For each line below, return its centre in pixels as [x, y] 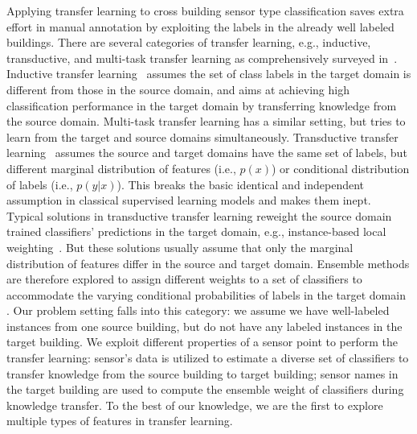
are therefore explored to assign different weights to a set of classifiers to [184, 279]
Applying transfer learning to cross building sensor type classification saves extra [205, 10]
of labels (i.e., [40, 184]
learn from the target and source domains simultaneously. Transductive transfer [202, 136]
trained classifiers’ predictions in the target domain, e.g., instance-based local [196, 231]
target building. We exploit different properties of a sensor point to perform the [202, 342]
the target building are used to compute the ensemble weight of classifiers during [205, 389]
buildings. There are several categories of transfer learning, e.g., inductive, [189, 42]
